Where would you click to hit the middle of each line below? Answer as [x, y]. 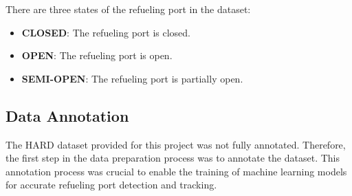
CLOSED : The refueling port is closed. [106, 32]
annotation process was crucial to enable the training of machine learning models [176, 171]
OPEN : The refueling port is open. [97, 55]
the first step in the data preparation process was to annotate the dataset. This [173, 158]
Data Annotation [67, 115]
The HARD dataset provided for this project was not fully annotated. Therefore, [176, 144]
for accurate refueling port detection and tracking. [111, 185]
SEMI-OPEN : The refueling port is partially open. [132, 78]
